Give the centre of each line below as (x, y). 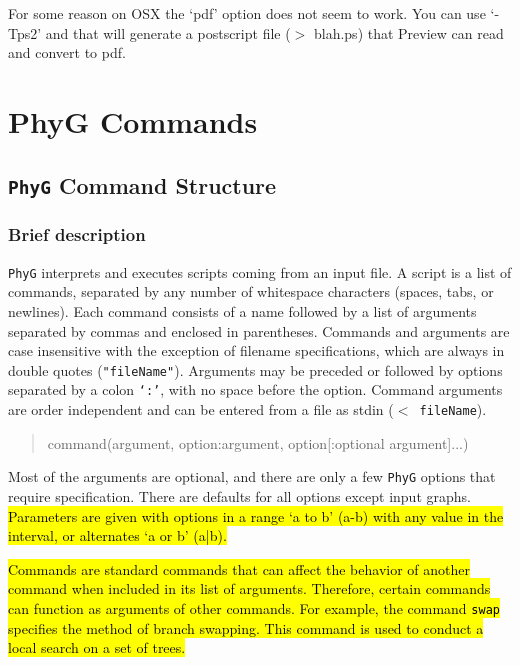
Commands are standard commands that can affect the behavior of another (239, 568)
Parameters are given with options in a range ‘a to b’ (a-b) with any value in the (256, 515)
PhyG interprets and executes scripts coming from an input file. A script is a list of (260, 271)
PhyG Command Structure (142, 184)
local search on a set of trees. (97, 647)
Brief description (77, 234)
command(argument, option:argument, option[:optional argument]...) (258, 442)
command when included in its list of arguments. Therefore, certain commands (249, 588)
